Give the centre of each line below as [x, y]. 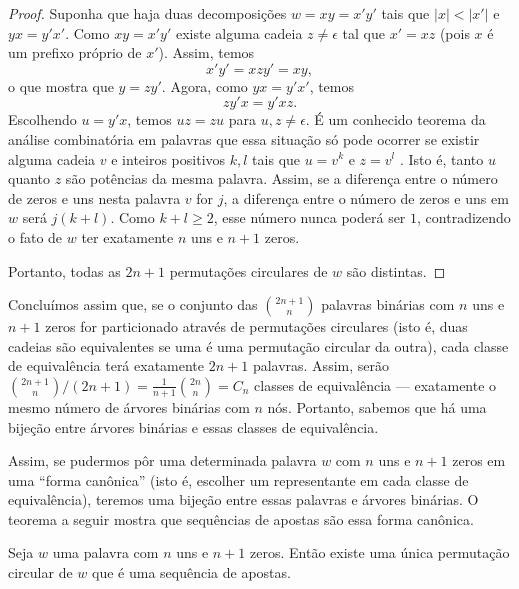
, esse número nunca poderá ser [309, 217]
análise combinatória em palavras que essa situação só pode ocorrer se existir [244, 138]
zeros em [479, 460]
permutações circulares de [248, 270]
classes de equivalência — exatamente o [375, 384]
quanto [29, 178]
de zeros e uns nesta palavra [94, 197]
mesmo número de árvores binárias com [129, 406]
